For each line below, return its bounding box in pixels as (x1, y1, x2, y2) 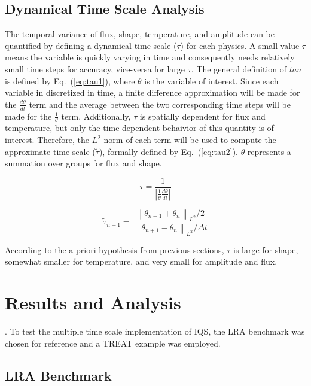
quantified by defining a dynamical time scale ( (5, 39, 177, 51)
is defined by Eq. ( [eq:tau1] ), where (5, 74, 135, 87)
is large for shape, (233, 243, 298, 256)
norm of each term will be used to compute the (103, 133, 276, 146)
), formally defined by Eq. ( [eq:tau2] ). (99, 145, 238, 157)
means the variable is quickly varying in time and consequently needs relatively (5, 51, 295, 63)
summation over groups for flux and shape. (5, 157, 162, 169)
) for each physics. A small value (180, 39, 300, 51)
